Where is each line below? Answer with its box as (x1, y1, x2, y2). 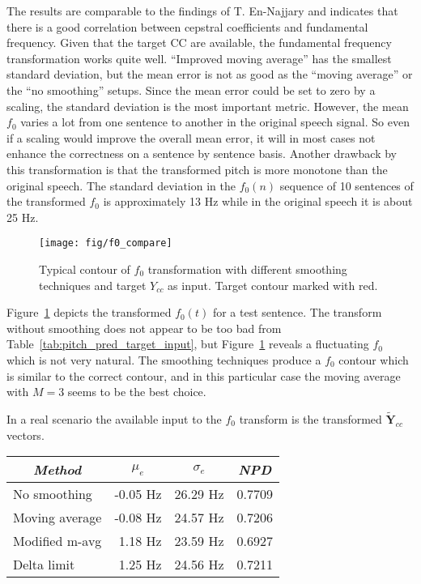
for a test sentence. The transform (212, 304, 382, 321)
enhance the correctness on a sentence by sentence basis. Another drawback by (6, 145, 397, 162)
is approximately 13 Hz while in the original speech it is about (103, 193, 413, 210)
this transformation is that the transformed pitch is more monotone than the (6, 160, 388, 177)
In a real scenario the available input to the (6, 410, 222, 427)
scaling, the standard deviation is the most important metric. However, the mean (6, 97, 409, 114)
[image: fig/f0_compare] (39, 237, 172, 249)
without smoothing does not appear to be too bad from (6, 319, 282, 336)
